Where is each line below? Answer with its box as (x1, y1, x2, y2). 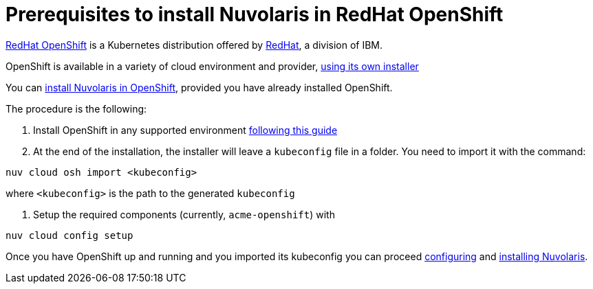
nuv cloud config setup (6, 229, 133, 241)
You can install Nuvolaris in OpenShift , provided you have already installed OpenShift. (6, 81, 393, 93)
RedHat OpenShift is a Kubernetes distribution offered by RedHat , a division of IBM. (6, 38, 383, 51)
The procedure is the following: (6, 102, 147, 115)
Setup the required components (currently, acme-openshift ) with (33, 208, 335, 220)
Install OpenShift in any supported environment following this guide (33, 124, 338, 136)
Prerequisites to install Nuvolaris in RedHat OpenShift (6, 3, 504, 26)
